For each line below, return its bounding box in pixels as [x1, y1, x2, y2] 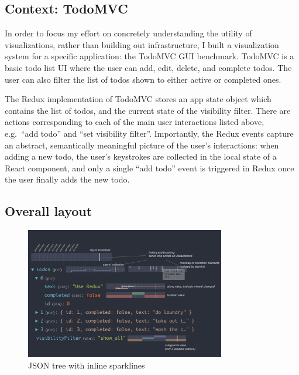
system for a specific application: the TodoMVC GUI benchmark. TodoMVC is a [5, 50, 294, 62]
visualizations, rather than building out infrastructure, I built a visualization [5, 38, 279, 50]
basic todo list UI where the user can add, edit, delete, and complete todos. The [5, 61, 292, 73]
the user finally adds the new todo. [5, 173, 130, 185]
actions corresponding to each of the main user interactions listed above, [5, 116, 264, 128]
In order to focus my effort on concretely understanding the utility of [5, 27, 252, 39]
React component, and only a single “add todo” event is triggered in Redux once [5, 161, 294, 174]
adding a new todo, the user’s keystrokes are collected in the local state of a [5, 150, 277, 163]
